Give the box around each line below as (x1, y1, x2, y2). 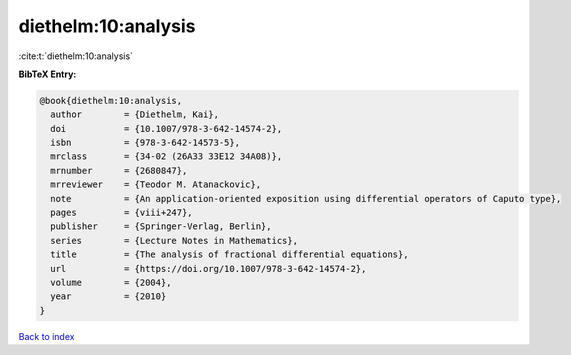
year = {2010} (50, 291, 167, 302)
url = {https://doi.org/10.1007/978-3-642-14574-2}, (50, 263, 367, 274)
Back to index (18, 330, 75, 342)
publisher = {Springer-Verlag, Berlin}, (50, 221, 272, 232)
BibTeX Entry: (18, 68, 77, 80)
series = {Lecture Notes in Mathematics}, (50, 235, 299, 246)
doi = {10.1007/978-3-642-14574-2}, (50, 123, 283, 134)
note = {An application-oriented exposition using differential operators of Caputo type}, (50, 193, 562, 204)
